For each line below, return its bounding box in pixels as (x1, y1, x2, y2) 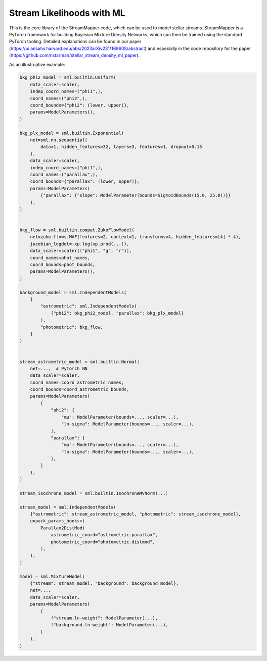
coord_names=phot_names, (30, 255, 90, 260)
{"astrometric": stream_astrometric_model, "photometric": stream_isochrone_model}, (30, 511, 242, 517)
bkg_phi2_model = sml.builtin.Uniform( (19, 75, 116, 80)
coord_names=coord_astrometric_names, (30, 379, 124, 385)
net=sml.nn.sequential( (30, 137, 88, 143)
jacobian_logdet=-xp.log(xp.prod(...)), (30, 241, 130, 247)
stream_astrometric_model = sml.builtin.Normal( (19, 359, 140, 364)
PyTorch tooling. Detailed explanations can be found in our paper (9, 39, 142, 45)
